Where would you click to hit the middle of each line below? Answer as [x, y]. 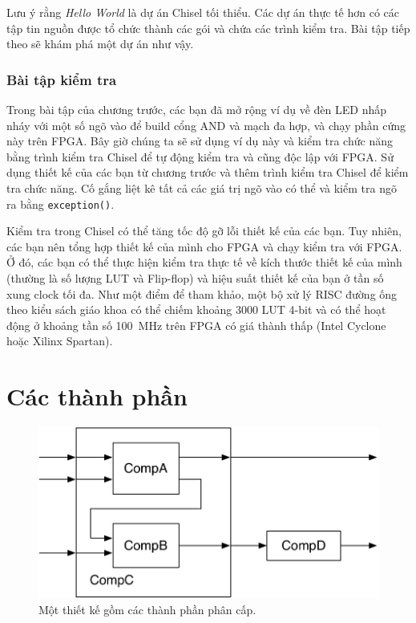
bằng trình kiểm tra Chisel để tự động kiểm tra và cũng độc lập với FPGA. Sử [200, 156]
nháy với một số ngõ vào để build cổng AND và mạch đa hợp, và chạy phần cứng [206, 125]
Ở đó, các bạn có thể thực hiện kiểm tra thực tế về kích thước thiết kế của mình [204, 262]
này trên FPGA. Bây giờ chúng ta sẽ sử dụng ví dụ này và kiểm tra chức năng [200, 141]
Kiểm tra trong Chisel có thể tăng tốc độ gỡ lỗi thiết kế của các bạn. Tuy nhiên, [204, 231]
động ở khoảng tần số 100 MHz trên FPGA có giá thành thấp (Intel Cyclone [196, 325]
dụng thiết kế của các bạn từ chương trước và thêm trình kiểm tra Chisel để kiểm [208, 172]
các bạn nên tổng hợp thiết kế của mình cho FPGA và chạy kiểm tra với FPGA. [204, 246]
